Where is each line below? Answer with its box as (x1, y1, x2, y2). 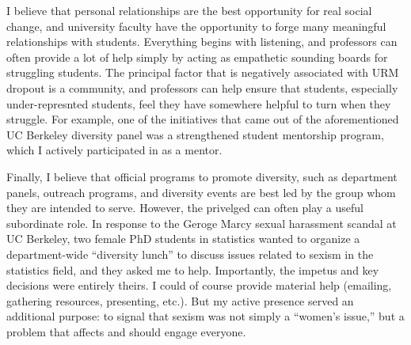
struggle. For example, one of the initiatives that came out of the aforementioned (6, 111, 399, 127)
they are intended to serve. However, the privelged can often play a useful (6, 199, 364, 216)
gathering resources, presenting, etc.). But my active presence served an (6, 292, 354, 309)
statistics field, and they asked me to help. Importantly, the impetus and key (6, 261, 379, 278)
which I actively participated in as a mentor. (6, 142, 223, 158)
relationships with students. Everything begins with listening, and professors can (6, 33, 398, 50)
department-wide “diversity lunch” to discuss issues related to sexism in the (6, 245, 374, 262)
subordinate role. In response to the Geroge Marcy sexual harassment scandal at (6, 214, 397, 231)
